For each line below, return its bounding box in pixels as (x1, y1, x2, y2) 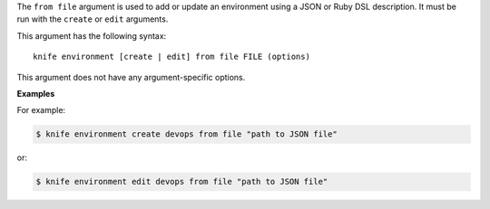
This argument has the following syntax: (16, 30, 167, 41)
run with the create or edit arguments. (16, 14, 169, 24)
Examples (16, 88, 55, 99)
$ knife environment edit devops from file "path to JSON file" (35, 176, 328, 187)
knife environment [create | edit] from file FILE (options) (33, 52, 310, 62)
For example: (16, 105, 66, 116)
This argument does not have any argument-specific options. (16, 71, 246, 82)
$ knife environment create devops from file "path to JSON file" (35, 129, 338, 139)
